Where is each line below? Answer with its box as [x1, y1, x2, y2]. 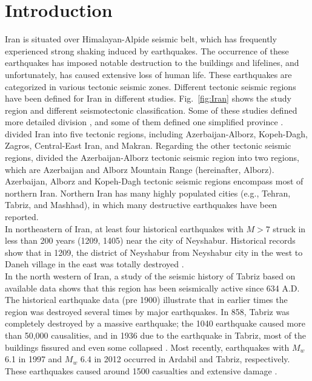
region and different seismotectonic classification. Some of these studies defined [5, 103, 297, 116]
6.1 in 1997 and [5, 353, 62, 365]
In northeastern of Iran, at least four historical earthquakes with [5, 222, 244, 235]
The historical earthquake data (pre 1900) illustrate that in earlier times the [5, 293, 288, 306]
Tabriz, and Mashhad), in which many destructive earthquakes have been [5, 198, 277, 211]
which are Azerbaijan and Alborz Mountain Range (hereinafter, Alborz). [5, 163, 274, 175]
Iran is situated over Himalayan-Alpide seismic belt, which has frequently [5, 33, 277, 45]
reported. [5, 210, 39, 223]
